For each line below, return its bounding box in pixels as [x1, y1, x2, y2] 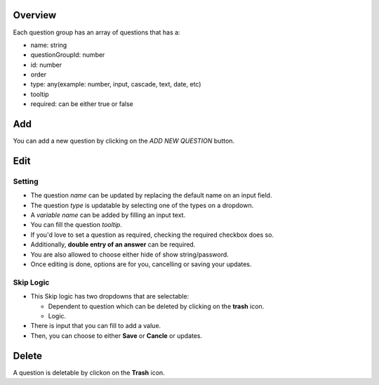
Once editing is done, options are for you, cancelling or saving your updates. [30, 260, 252, 268]
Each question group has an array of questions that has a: [13, 28, 180, 37]
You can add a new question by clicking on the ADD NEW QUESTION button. [13, 137, 235, 145]
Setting [13, 176, 39, 186]
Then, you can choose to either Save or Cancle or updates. [30, 331, 203, 340]
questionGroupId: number [30, 51, 105, 59]
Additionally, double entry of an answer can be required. [30, 240, 196, 249]
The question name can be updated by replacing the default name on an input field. [30, 191, 272, 200]
